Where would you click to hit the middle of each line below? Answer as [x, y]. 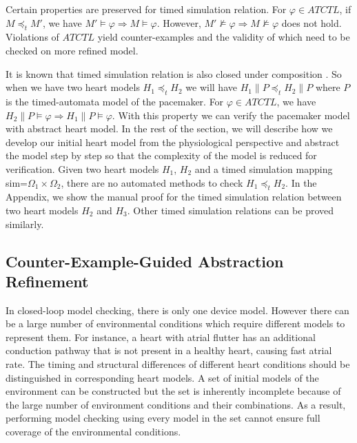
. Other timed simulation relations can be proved [231, 210]
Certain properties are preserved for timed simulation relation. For [146, 9]
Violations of [32, 37]
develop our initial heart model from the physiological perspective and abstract [173, 142]
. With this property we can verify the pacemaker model [231, 115]
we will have [211, 87]
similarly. [25, 224]
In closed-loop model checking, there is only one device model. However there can [177, 310]
